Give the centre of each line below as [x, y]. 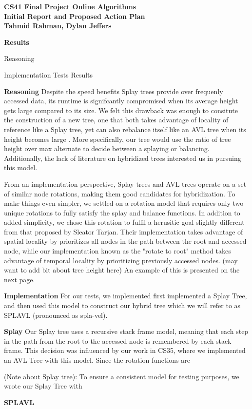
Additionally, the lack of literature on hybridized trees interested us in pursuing [123, 158]
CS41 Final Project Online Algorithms [70, 6]
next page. [19, 279]
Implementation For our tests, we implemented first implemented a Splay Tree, [126, 296]
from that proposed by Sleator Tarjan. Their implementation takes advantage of [124, 231]
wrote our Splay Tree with [43, 386]
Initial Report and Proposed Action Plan [75, 16]
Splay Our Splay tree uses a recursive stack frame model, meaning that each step [126, 331]
